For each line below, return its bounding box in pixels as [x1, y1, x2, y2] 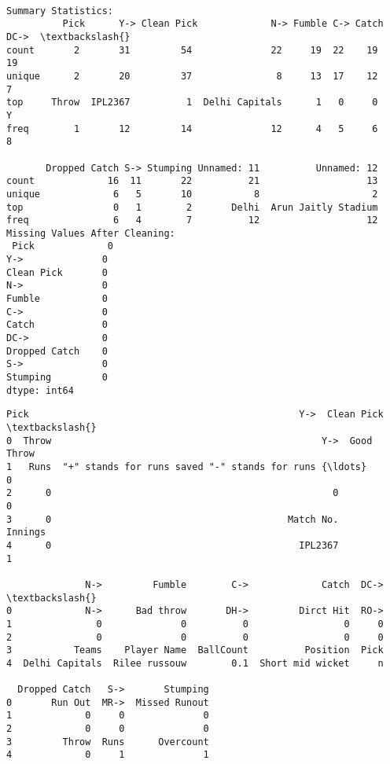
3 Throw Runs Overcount [6, 736, 209, 747]
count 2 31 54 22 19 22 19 [6, 44, 378, 56]
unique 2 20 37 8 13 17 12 [6, 70, 378, 82]
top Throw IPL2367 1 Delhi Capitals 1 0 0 [6, 97, 378, 108]
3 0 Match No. [6, 513, 339, 525]
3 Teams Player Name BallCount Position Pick [6, 645, 384, 656]
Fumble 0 [6, 293, 108, 305]
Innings [6, 527, 46, 538]
